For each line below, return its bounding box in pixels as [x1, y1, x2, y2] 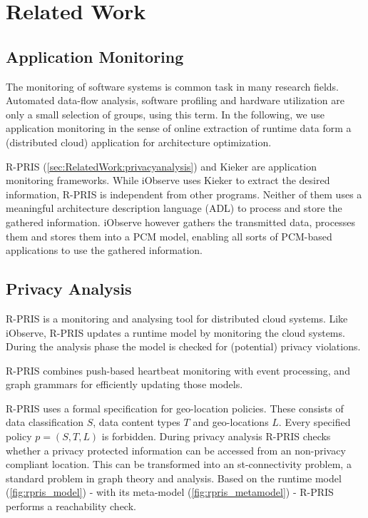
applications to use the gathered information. [6, 243, 203, 258]
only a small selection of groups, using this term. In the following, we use [6, 106, 324, 121]
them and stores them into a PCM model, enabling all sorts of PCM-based [6, 228, 332, 243]
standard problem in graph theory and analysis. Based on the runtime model [6, 470, 342, 485]
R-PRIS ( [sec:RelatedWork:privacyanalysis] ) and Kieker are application [6, 158, 317, 173]
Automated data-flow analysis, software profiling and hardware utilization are [6, 93, 344, 108]
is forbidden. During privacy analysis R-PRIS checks [101, 429, 331, 444]
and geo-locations [193, 415, 269, 430]
